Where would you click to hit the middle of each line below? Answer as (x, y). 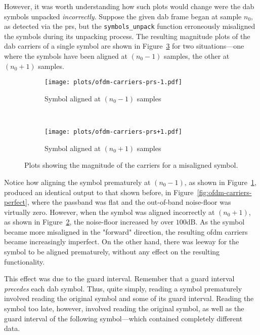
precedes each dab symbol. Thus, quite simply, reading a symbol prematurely (123, 288)
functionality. (25, 261)
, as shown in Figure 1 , (220, 182)
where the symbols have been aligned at (66, 56)
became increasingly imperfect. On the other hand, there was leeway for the (122, 241)
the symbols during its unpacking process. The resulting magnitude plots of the (127, 36)
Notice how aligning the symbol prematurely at (77, 182)
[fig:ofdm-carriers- (224, 192)
